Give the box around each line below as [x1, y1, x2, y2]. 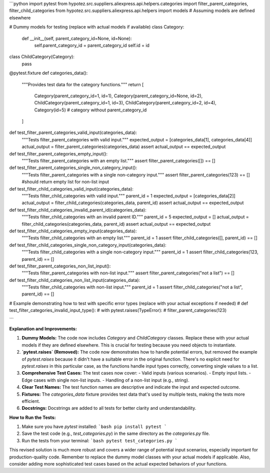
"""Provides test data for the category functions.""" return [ [21, 81, 144, 87]
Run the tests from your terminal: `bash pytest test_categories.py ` [21, 437, 177, 443]
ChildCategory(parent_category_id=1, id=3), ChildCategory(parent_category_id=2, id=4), [34, 100, 217, 106]
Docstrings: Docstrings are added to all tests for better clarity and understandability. [21, 405, 196, 411]
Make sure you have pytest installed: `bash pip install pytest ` [21, 424, 167, 430]
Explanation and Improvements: [9, 326, 77, 332]
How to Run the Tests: [9, 414, 56, 420]
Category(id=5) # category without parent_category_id [34, 107, 147, 113]
